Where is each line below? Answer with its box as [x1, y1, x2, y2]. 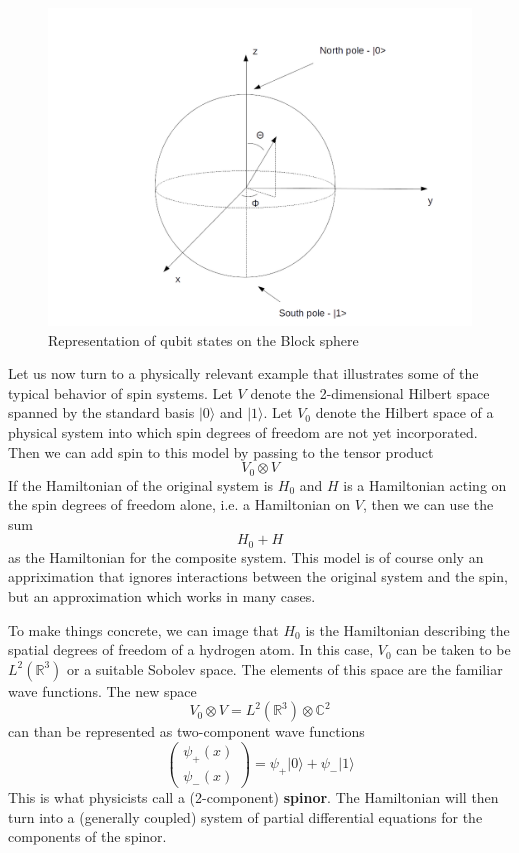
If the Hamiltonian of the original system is [8, 474, 274, 495]
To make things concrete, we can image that [8, 619, 279, 640]
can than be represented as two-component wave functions [8, 721, 365, 742]
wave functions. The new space [8, 680, 197, 701]
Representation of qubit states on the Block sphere [48, 329, 359, 350]
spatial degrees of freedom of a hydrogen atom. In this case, [8, 639, 374, 660]
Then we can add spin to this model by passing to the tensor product [8, 441, 434, 462]
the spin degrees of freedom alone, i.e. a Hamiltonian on [8, 494, 351, 515]
